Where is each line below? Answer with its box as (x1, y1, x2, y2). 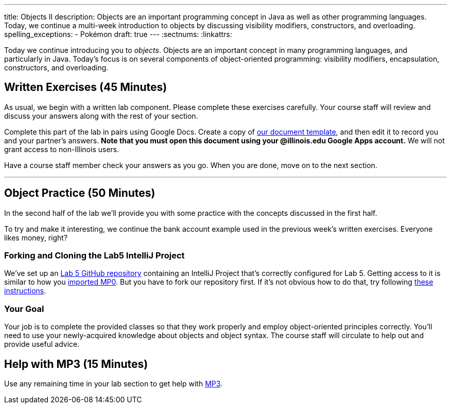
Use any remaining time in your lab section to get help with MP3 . (4, 379, 223, 388)
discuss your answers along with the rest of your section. (4, 111, 198, 120)
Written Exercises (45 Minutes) (4, 81, 167, 94)
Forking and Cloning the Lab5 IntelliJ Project (4, 250, 185, 261)
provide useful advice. (4, 340, 80, 349)
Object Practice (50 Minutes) (4, 187, 155, 200)
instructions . (4, 286, 46, 295)
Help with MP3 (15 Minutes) (4, 357, 148, 370)
